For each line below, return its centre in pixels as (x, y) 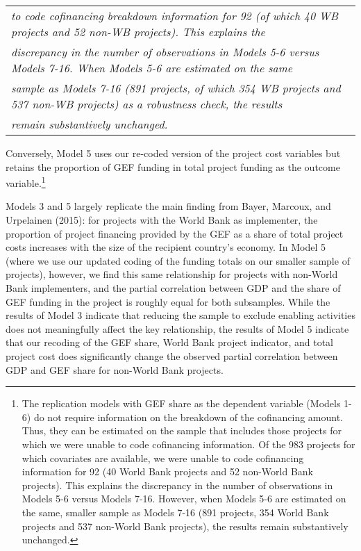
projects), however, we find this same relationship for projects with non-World (172, 274)
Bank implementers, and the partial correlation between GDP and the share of (173, 288)
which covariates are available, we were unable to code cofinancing (163, 458)
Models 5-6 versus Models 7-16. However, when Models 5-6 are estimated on (184, 499)
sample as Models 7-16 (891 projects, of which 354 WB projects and (176, 88)
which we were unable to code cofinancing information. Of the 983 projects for (188, 444)
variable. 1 (26, 182)
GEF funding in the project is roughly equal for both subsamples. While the (168, 301)
